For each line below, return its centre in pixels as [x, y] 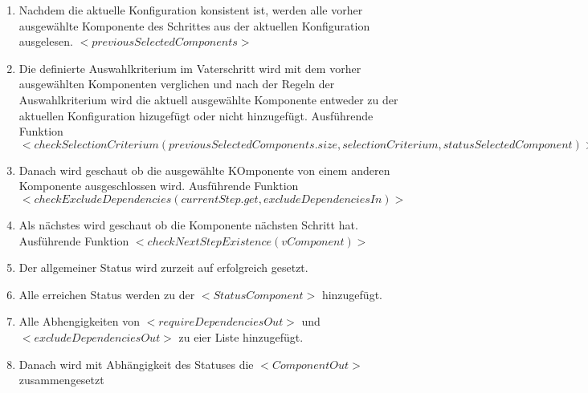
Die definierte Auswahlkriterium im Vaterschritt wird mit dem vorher [190, 68]
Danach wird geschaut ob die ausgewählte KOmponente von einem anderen [204, 170]
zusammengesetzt [61, 380]
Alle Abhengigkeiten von [79, 321]
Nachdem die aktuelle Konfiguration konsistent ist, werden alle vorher [191, 10]
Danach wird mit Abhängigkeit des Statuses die [136, 364]
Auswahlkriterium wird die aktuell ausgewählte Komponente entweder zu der [208, 99]
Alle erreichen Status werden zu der [107, 294]
